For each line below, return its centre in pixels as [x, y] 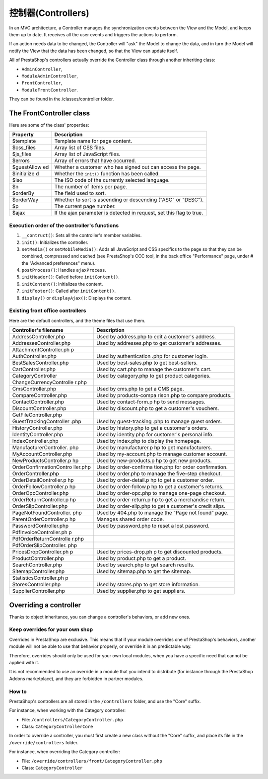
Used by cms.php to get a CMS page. [140, 389]
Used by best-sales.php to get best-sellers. [147, 363]
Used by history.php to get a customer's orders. [152, 428]
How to [18, 692]
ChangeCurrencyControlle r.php [49, 383]
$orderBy [23, 193]
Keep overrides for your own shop [51, 629]
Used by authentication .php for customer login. [152, 356]
